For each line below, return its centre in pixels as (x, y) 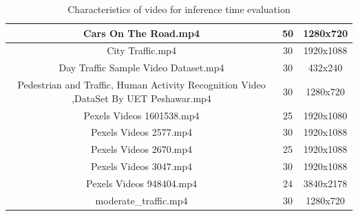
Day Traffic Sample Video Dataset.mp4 (141, 68)
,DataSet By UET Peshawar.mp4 (141, 98)
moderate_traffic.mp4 (141, 200)
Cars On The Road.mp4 (141, 33)
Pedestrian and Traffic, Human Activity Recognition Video (141, 85)
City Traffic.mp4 (141, 50)
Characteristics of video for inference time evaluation (179, 9)
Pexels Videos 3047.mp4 (141, 166)
